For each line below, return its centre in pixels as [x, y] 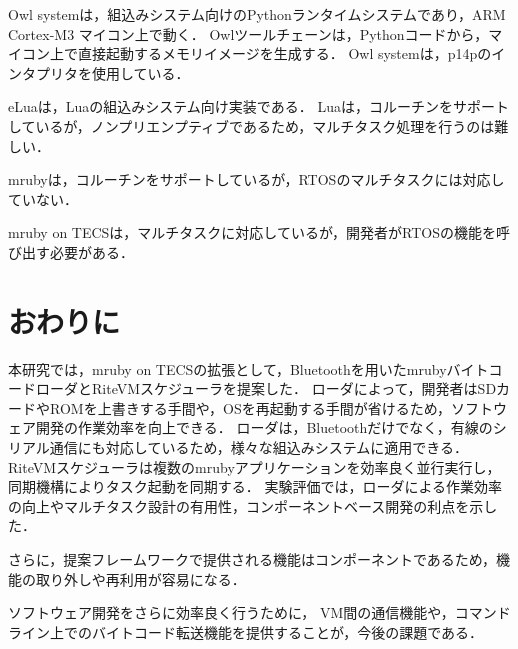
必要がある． [91, 251]
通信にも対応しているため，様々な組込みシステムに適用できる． [259, 447]
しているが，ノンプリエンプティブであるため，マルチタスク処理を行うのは [251, 125]
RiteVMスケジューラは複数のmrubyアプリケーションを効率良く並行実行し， [254, 466]
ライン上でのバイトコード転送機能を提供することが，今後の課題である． [246, 631]
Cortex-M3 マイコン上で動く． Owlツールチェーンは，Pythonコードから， [248, 33]
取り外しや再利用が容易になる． [140, 578]
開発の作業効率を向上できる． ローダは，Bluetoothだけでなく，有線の [264, 427]
